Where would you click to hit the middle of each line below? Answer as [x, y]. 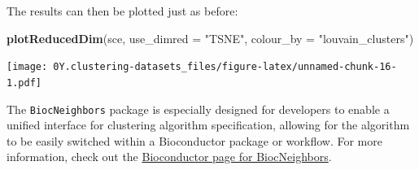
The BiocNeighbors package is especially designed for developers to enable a [198, 109]
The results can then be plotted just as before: [122, 11]
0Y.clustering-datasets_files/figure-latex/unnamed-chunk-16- [225, 67]
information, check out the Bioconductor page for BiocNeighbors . [169, 157]
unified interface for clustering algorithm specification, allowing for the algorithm [208, 125]
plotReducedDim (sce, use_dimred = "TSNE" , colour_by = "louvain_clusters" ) [210, 38]
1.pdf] [24, 83]
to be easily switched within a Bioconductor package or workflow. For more [194, 140]
